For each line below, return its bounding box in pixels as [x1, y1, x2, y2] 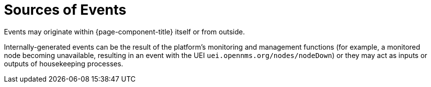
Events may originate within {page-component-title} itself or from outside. [4, 27, 245, 36]
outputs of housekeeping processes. [4, 59, 123, 68]
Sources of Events [4, 1, 127, 18]
